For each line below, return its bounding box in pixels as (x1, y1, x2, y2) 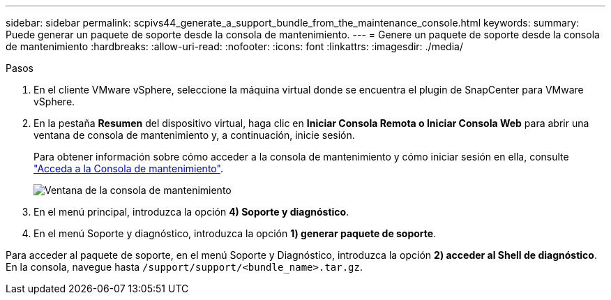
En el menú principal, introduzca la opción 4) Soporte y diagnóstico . (33, 206, 349, 218)
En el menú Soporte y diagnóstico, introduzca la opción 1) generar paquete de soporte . (33, 227, 437, 239)
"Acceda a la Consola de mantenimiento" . (33, 163, 223, 174)
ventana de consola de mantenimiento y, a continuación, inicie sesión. (33, 129, 355, 141)
